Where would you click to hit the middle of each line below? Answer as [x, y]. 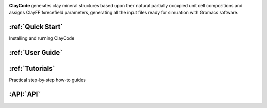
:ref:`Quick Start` [36, 27]
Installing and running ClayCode [42, 38]
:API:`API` [25, 94]
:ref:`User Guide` [36, 53]
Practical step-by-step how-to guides [47, 80]
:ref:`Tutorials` [32, 68]
